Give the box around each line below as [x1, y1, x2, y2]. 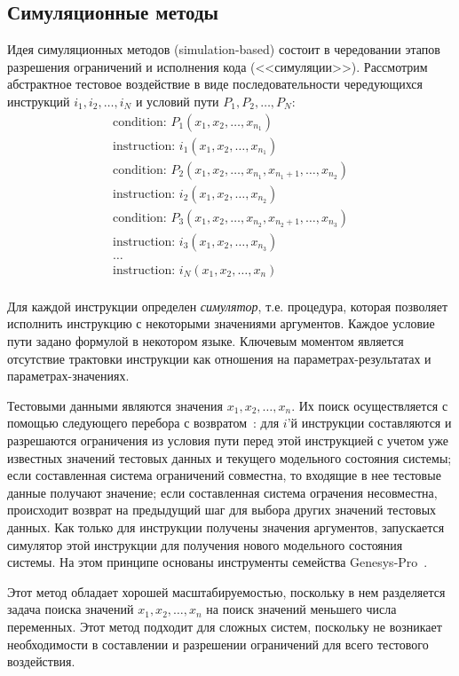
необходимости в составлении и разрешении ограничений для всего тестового [7, 634, 429, 653]
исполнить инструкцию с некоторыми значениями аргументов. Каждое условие [7, 314, 435, 333]
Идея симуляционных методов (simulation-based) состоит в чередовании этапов [7, 40, 440, 59]
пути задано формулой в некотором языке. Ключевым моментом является [7, 332, 404, 350]
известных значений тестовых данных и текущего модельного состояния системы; [7, 448, 452, 467]
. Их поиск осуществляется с [291, 396, 448, 414]
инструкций [7, 91, 70, 110]
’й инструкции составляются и [287, 413, 452, 432]
